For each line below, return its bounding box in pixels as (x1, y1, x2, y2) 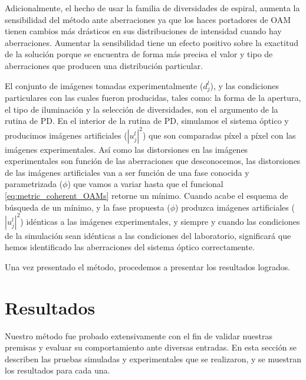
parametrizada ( (5, 178, 63, 190)
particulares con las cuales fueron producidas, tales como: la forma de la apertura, (5, 91, 301, 104)
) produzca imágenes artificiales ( (175, 201, 295, 213)
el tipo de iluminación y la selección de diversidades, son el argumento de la (5, 103, 278, 115)
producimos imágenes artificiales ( (5, 129, 127, 141)
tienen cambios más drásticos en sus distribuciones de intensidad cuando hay (5, 25, 282, 37)
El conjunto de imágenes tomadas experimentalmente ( (5, 79, 203, 91)
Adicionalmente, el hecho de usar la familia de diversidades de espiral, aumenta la (5, 2, 300, 14)
